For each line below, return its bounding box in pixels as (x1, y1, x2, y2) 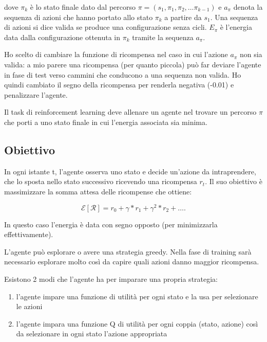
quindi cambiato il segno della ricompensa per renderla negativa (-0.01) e (4, 79, 234, 90)
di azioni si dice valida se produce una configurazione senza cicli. (4, 22, 207, 32)
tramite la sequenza (132, 31, 194, 42)
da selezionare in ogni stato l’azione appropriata (16, 328, 167, 339)
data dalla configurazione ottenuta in (4, 31, 121, 42)
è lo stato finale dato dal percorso (30, 2, 136, 12)
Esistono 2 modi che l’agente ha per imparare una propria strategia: (4, 273, 218, 284)
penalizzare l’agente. (4, 89, 68, 100)
